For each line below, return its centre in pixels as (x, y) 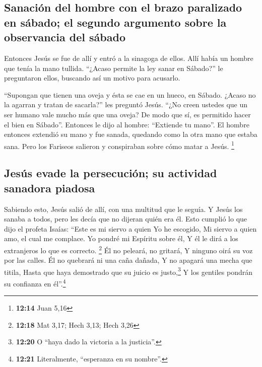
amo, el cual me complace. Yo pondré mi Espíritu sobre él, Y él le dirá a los (121, 238)
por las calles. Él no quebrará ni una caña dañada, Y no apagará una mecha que (128, 260)
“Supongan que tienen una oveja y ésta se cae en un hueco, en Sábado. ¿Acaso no (130, 94)
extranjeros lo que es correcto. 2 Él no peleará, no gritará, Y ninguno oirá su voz (128, 249)
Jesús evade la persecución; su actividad (111, 173)
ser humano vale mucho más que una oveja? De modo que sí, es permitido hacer (127, 114)
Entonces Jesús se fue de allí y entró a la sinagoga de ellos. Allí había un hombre (129, 58)
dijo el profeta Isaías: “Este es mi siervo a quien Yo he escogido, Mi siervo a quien (130, 228)
